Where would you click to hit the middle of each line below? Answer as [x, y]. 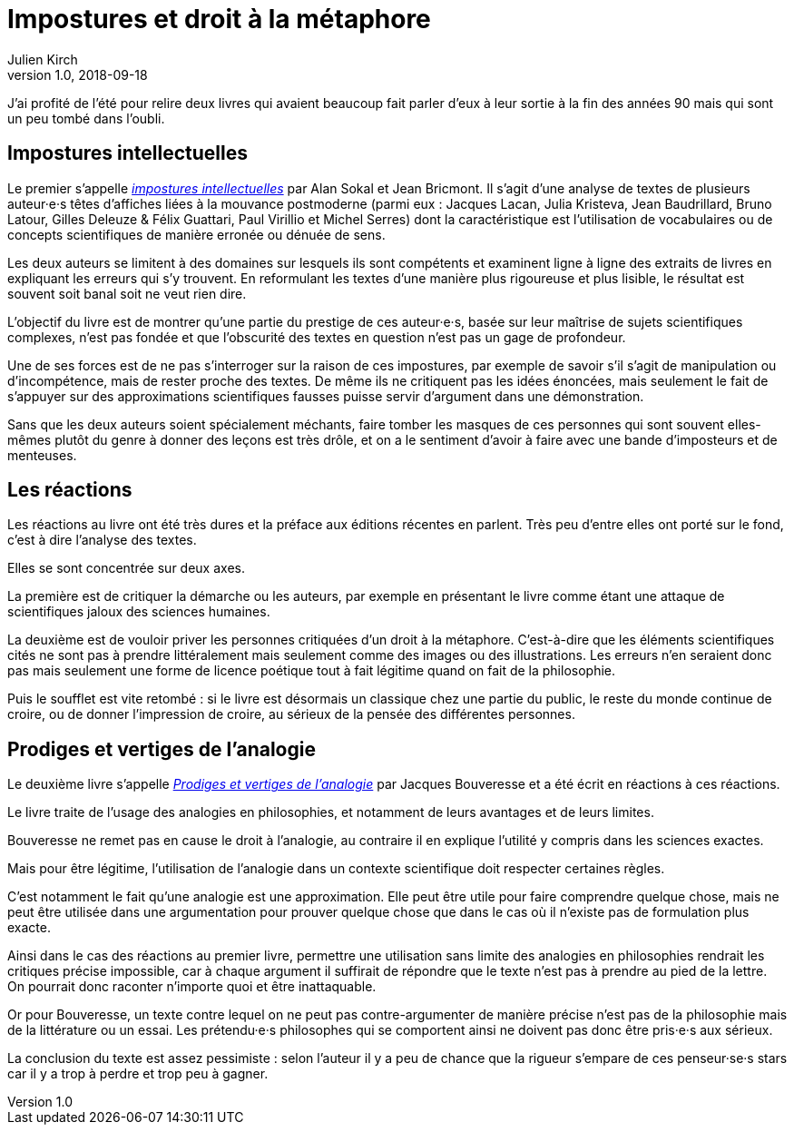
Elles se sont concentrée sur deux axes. [126, 568]
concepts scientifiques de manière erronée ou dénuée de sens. [196, 234]
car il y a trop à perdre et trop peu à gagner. [138, 1074]
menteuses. [42, 455]
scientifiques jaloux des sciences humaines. [139, 612]
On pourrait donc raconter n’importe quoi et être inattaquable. [192, 987]
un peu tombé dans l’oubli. [86, 118]
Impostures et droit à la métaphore [219, 19]
